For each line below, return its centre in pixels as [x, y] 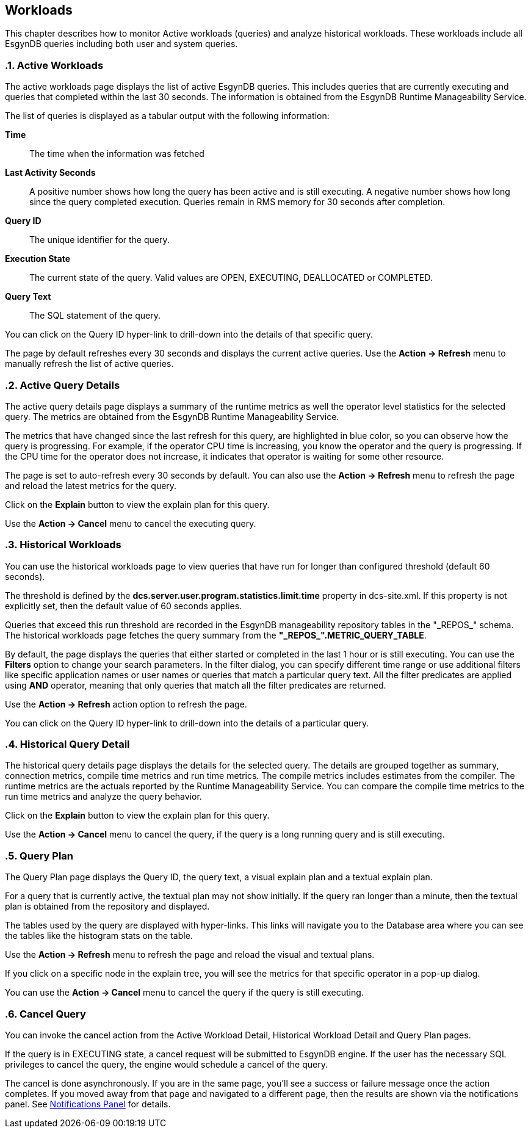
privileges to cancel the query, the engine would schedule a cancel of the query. [166, 1064]
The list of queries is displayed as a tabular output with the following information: [167, 116]
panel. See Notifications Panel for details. [88, 1104]
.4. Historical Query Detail [67, 744]
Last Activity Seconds [50, 173]
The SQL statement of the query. [95, 316]
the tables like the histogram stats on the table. [99, 936]
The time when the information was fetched [117, 154]
